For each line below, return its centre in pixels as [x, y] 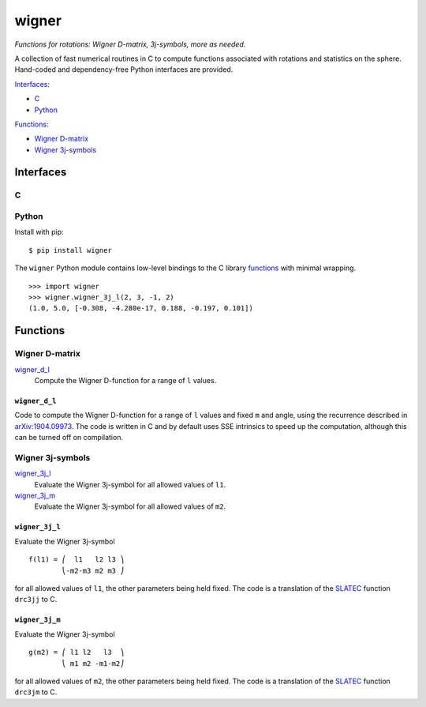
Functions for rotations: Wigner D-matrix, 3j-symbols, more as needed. [130, 44]
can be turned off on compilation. [69, 438]
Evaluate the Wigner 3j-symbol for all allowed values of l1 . [130, 484]
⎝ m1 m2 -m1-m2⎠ [93, 663]
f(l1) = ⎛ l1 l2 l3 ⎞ [77, 560]
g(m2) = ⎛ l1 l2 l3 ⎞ [77, 652]
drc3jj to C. [36, 600]
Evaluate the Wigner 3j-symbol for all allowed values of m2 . [130, 506]
